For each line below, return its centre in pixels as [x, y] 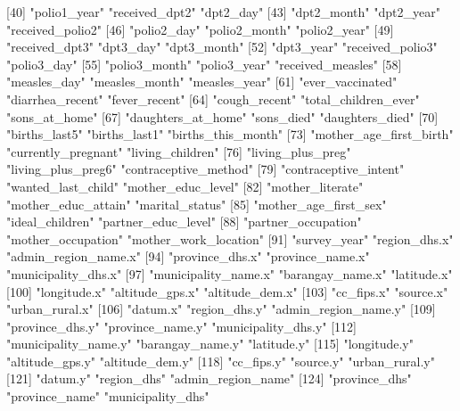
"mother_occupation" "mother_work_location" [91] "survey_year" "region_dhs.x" [230, 238]
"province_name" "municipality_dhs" [108, 396]
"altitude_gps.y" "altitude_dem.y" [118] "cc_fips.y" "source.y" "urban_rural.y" [221, 361]
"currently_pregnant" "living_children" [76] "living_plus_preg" [179, 151]
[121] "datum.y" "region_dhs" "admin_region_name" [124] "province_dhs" [209, 378]
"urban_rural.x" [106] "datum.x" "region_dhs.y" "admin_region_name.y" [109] [221, 309]
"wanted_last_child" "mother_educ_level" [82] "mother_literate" [185, 186]
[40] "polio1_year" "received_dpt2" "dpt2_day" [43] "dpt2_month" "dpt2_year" [223, 12]
